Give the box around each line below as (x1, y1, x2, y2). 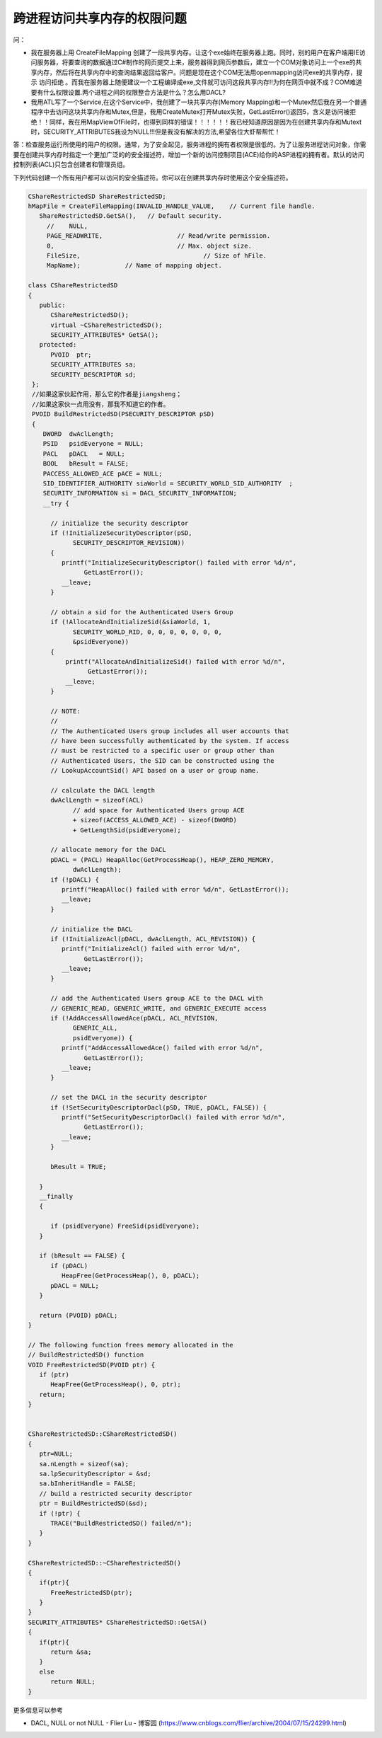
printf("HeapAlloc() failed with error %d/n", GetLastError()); (61, 885, 289, 893)
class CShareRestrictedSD (28, 282, 118, 289)
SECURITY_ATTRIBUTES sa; (50, 361, 137, 369)
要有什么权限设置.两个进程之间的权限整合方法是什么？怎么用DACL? (30, 88, 226, 96)
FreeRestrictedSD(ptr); (50, 1589, 133, 1596)
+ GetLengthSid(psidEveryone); (72, 826, 182, 834)
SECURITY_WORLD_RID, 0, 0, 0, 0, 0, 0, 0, (72, 628, 222, 636)
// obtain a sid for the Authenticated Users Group (50, 609, 233, 616)
